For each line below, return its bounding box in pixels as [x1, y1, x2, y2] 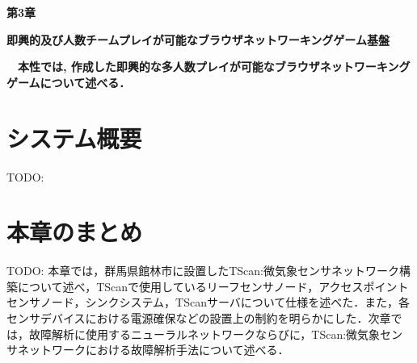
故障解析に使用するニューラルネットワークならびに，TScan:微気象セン [28, 325, 403, 342]
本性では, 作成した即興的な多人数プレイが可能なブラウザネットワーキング [17, 58, 411, 75]
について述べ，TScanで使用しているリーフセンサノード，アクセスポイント [17, 277, 409, 294]
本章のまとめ [6, 215, 143, 248]
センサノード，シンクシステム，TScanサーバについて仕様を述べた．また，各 [6, 294, 411, 311]
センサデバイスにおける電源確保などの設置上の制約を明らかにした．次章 [6, 310, 391, 326]
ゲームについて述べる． [6, 73, 131, 90]
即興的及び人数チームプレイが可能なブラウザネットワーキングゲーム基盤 [6, 31, 390, 48]
